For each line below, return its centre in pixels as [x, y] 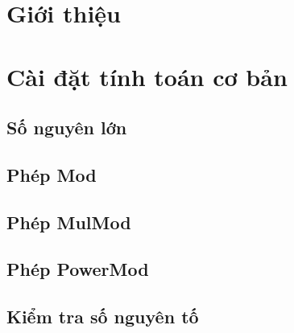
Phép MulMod [69, 222]
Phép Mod [52, 174]
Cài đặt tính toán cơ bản [147, 76]
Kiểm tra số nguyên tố [103, 317]
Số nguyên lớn [67, 127]
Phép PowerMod [78, 269]
